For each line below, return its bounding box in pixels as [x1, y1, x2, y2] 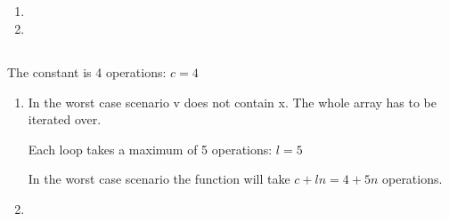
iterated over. [28, 110, 102, 129]
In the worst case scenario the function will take [28, 170, 290, 188]
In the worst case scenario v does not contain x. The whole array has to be [28, 92, 437, 111]
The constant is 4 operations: [7, 62, 167, 81]
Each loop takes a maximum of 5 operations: [28, 139, 273, 158]
